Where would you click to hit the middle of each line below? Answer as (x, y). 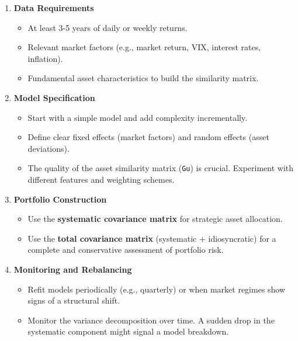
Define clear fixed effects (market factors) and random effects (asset (148, 137)
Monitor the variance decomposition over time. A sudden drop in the (151, 320)
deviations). (48, 148)
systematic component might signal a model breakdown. (128, 331)
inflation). (45, 58)
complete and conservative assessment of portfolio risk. (126, 250)
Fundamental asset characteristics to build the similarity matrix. (143, 78)
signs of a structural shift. (74, 300)
